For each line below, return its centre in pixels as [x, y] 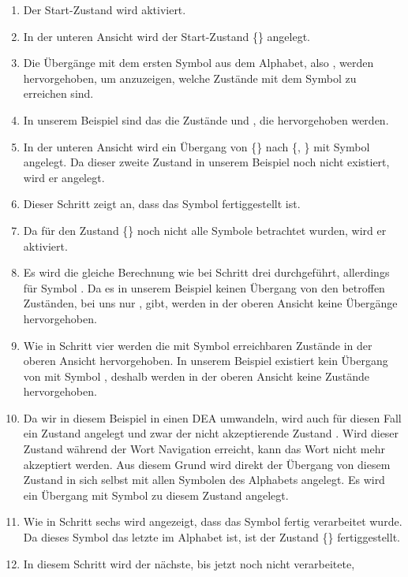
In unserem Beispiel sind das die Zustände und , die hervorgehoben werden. [206, 119]
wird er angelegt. [64, 177]
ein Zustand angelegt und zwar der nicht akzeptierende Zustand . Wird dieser [211, 433]
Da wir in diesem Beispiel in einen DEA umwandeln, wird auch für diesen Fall [212, 417]
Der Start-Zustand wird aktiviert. [105, 9]
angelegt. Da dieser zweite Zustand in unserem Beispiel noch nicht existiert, [206, 162]
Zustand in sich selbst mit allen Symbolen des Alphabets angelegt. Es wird [204, 480]
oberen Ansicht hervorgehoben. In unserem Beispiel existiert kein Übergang [206, 361]
